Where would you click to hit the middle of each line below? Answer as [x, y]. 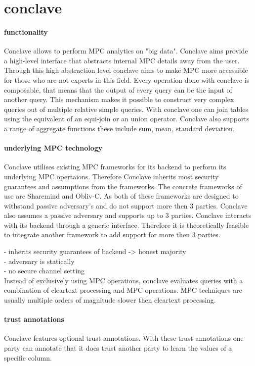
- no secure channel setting [44, 271]
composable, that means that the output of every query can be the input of [118, 89]
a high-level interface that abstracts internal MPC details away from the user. [122, 60]
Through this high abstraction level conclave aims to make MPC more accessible [126, 70]
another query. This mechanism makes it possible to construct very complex [119, 99]
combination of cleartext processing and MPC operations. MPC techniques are [123, 290]
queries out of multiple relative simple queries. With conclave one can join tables [126, 109]
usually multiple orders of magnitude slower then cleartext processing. [110, 300]
